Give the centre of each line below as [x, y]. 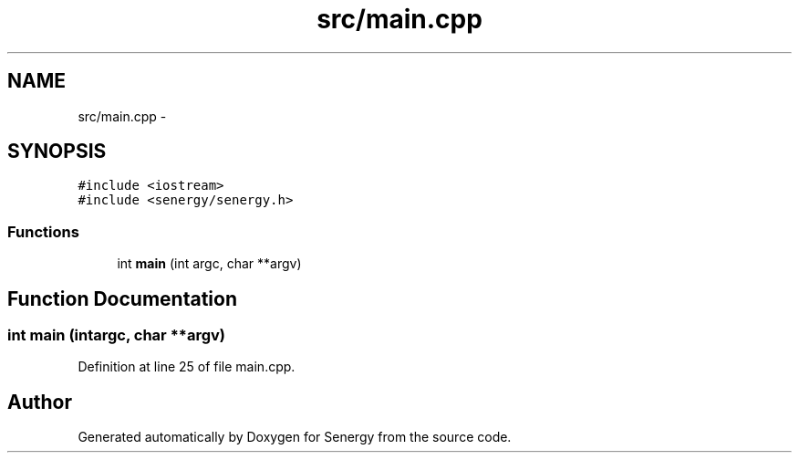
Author [40, 402]
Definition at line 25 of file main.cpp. [187, 367]
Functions [43, 231]
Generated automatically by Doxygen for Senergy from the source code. [295, 437]
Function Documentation [122, 298]
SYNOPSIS [57, 152]
